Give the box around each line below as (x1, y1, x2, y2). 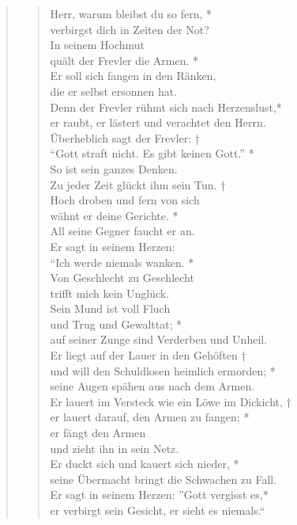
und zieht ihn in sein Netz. (50, 439, 179, 456)
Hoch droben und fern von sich (50, 192, 200, 208)
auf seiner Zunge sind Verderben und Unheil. (50, 331, 268, 348)
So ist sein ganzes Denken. (50, 160, 178, 177)
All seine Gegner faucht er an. (50, 223, 195, 239)
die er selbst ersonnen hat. (50, 82, 178, 99)
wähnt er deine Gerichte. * (50, 207, 179, 223)
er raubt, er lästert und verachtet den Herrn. (50, 114, 266, 131)
